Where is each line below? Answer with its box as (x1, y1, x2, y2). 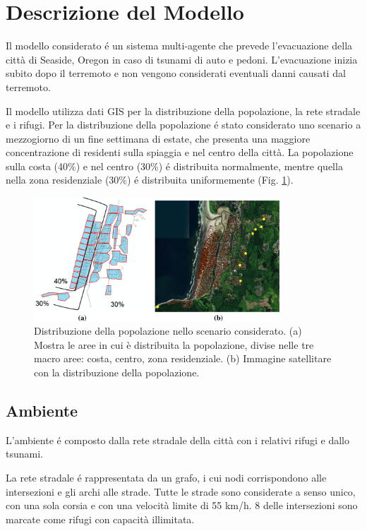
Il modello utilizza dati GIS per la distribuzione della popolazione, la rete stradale (6, 103, 361, 118)
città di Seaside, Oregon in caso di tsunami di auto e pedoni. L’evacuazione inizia (6, 52, 358, 66)
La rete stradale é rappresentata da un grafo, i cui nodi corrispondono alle (6, 470, 327, 484)
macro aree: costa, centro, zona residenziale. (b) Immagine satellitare (34, 351, 332, 366)
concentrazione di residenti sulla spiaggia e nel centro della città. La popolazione (6, 145, 354, 160)
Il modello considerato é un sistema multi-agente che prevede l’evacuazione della (6, 38, 353, 53)
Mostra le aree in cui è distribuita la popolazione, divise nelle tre (34, 337, 314, 352)
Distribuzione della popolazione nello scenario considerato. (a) (34, 323, 302, 338)
